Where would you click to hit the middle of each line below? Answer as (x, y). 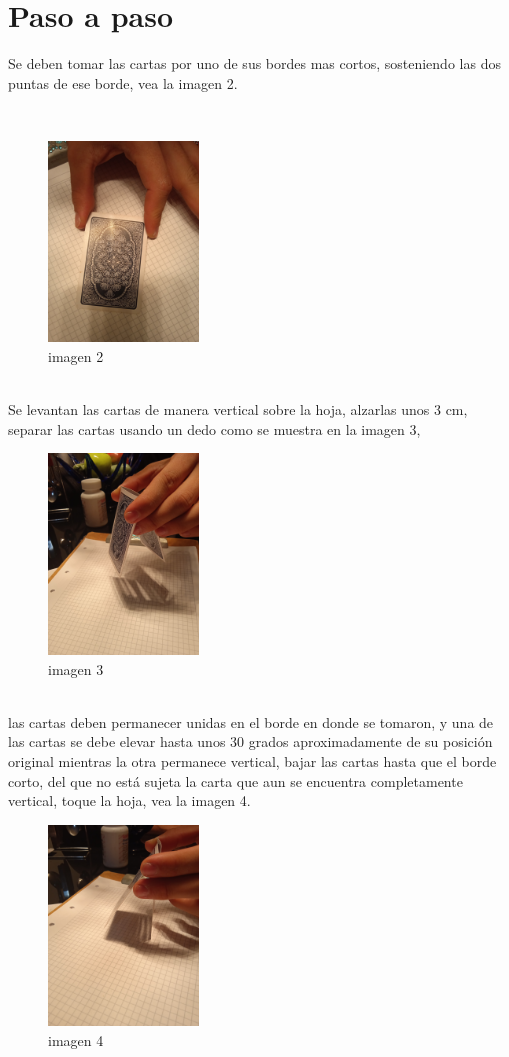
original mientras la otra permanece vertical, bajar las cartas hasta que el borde (252, 760)
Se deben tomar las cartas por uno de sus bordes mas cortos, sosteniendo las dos (254, 63)
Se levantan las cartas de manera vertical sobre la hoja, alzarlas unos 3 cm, (238, 409)
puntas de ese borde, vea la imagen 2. (123, 82)
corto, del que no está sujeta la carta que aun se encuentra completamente (235, 780)
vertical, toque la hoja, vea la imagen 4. (129, 800)
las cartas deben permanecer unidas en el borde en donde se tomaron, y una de (251, 721)
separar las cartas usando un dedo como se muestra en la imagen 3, (214, 428)
